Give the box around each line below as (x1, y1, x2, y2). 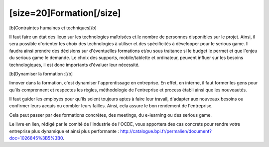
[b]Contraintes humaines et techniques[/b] (9, 25, 97, 31)
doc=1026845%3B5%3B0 (9, 135, 63, 141)
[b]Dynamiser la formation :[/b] (9, 71, 73, 76)
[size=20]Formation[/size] (9, 7, 121, 18)
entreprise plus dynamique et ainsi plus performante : (9, 128, 120, 134)
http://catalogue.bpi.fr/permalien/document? (120, 128, 212, 134)
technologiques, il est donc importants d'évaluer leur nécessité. (9, 62, 139, 68)
